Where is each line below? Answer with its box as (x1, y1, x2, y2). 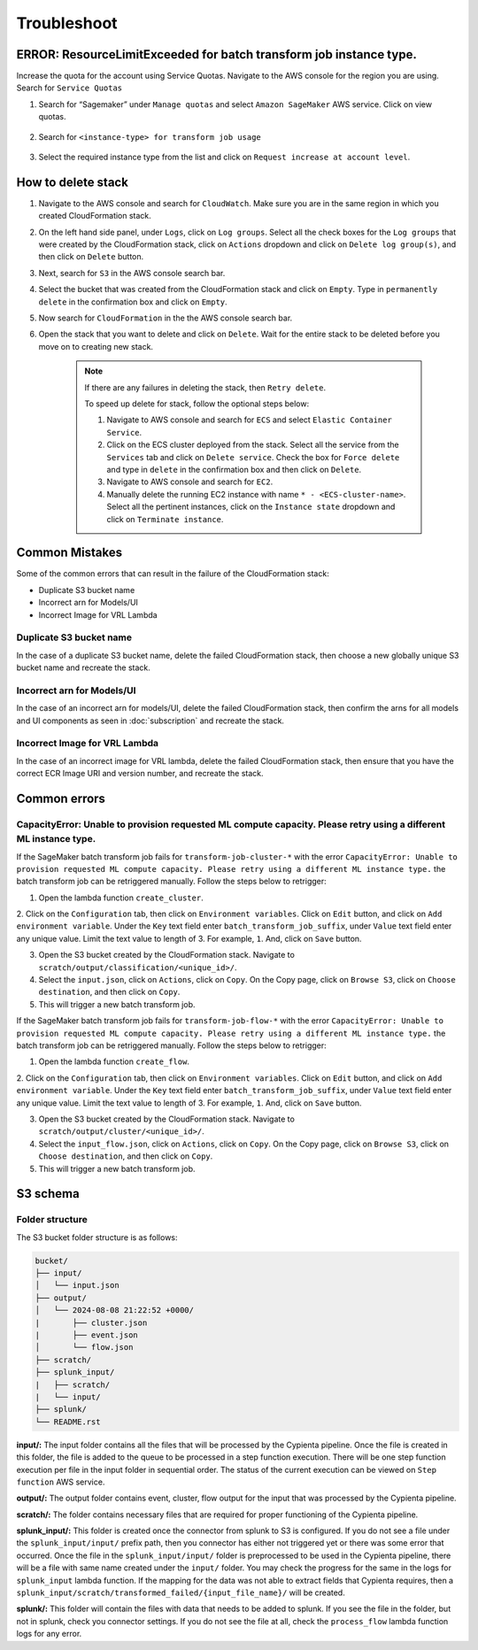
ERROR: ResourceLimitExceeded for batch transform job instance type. (16, 47, 418, 62)
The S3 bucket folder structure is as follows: (16, 1231, 178, 1243)
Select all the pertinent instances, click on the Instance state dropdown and (106, 501, 396, 513)
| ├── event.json (35, 1330, 139, 1340)
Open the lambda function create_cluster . (38, 892, 204, 903)
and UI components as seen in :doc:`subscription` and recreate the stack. (16, 715, 285, 726)
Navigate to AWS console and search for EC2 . (106, 476, 274, 487)
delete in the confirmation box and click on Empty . (38, 297, 227, 307)
